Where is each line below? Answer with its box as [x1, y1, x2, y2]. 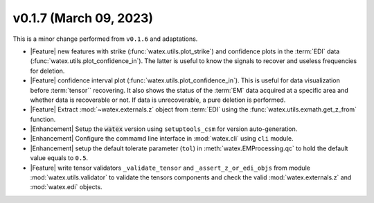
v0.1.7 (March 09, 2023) [12, 10, 154, 26]
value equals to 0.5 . [30, 154, 89, 162]
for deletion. [30, 67, 65, 75]
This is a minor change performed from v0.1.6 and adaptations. [12, 35, 198, 43]
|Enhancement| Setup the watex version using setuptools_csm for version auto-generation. [30, 125, 298, 133]
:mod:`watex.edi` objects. [30, 183, 103, 191]
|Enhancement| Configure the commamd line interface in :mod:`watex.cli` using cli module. [30, 134, 294, 143]
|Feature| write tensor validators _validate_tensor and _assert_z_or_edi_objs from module [30, 164, 311, 172]
